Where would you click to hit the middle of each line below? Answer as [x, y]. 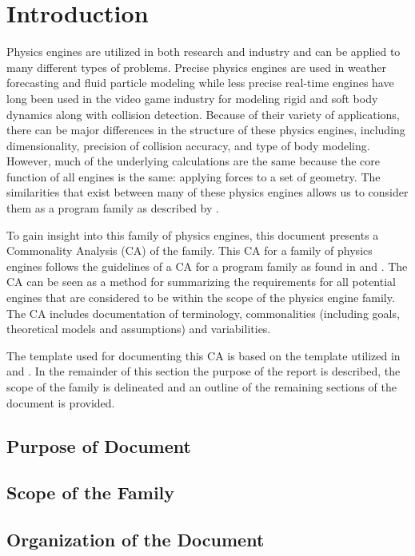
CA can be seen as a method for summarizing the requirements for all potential [201, 282]
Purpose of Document [99, 445]
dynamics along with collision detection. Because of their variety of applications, [203, 114]
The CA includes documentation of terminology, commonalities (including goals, [203, 313]
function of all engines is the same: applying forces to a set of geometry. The [194, 176]
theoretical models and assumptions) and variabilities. [139, 329]
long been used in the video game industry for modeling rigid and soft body [192, 98]
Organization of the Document [136, 540]
